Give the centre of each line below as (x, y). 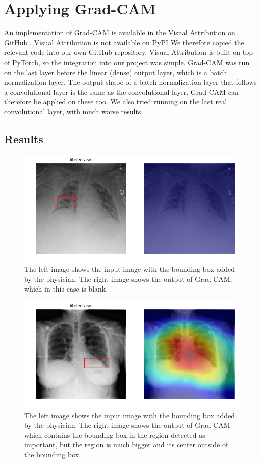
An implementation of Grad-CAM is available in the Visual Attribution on (120, 33)
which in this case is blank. (66, 289)
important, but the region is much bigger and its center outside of (126, 445)
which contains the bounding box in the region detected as (115, 435)
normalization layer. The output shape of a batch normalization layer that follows (130, 82)
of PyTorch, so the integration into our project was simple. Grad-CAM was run (127, 62)
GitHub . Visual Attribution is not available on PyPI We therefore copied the (124, 42)
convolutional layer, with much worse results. (74, 111)
